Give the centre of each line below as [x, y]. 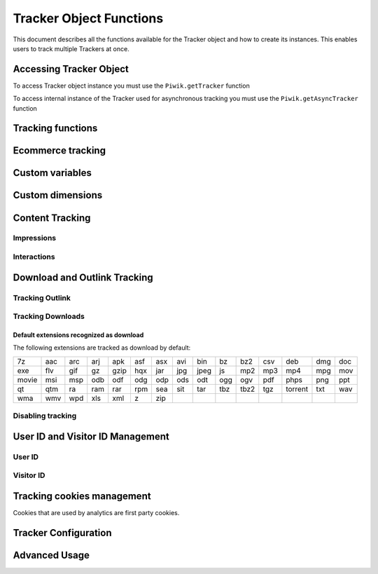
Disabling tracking [45, 416]
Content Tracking [52, 218]
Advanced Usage [51, 555]
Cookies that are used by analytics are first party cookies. [96, 512]
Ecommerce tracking [59, 151]
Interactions [34, 257]
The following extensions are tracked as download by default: [102, 348]
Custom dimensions [58, 195]
